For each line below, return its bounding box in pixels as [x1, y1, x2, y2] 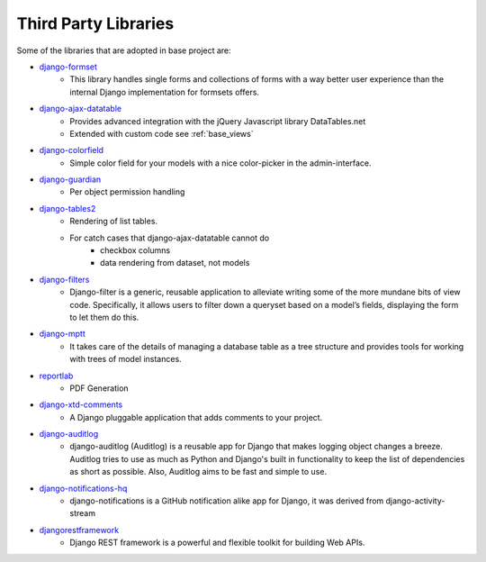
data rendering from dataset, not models [100, 258, 250, 268]
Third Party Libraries [16, 14, 175, 33]
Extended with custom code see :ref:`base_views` [69, 128, 254, 139]
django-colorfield [39, 145, 103, 156]
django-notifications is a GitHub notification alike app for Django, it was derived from [69, 495, 384, 506]
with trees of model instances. [69, 354, 182, 365]
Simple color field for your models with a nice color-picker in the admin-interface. [69, 158, 373, 168]
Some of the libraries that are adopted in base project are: [16, 45, 231, 56]
